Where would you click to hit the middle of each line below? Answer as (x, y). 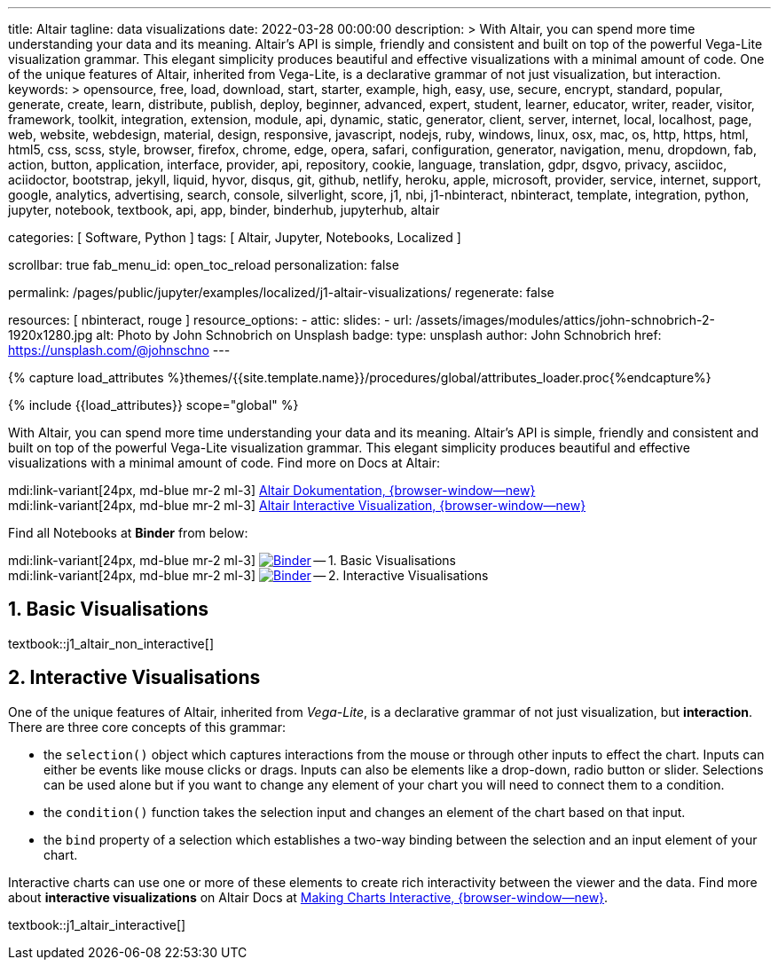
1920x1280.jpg (51, 335)
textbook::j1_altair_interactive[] (97, 924)
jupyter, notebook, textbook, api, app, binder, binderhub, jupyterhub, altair (224, 210)
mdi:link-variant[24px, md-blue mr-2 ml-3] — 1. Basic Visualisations (232, 560)
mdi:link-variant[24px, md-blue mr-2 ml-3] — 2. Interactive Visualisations (248, 575)
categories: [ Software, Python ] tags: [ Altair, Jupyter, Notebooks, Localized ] (235, 237)
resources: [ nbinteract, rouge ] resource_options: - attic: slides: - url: (210, 320)
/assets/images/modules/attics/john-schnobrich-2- (565, 320)
